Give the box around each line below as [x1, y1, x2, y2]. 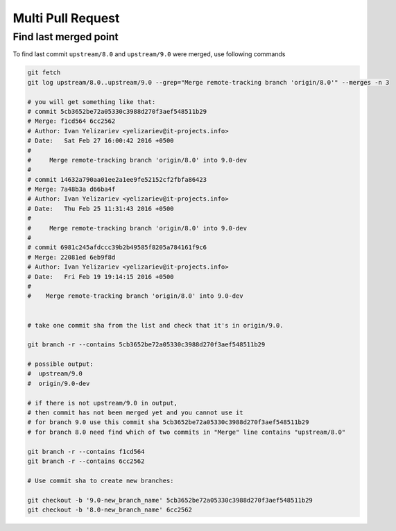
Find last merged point [12, 31, 119, 43]
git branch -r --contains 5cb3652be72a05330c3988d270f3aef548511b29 [27, 341, 266, 348]
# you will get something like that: [27, 98, 156, 106]
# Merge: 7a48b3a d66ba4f [27, 185, 116, 194]
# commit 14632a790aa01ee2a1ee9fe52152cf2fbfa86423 [27, 176, 207, 183]
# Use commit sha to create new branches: [27, 476, 174, 484]
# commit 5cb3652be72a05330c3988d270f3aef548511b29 [27, 108, 207, 115]
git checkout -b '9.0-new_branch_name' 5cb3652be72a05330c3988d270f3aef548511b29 [27, 496, 313, 504]
